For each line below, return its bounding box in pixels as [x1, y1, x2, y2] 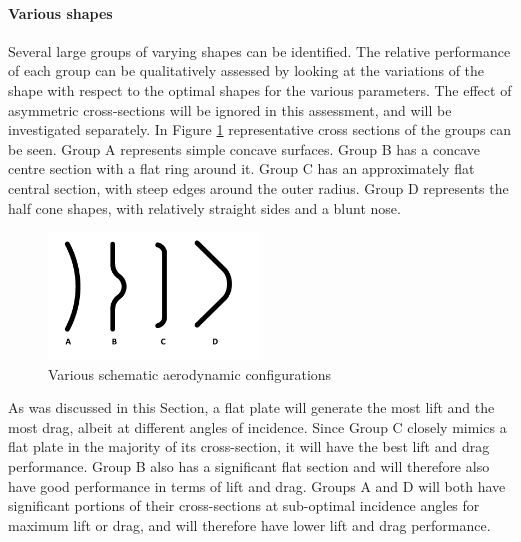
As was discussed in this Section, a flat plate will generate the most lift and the [8, 397, 495, 418]
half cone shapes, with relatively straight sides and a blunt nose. [8, 197, 401, 218]
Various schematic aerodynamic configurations [48, 363, 332, 384]
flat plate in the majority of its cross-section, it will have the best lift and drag [8, 436, 490, 457]
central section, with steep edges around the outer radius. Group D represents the [8, 177, 509, 198]
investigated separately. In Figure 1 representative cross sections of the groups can [8, 119, 512, 140]
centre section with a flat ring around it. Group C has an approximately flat [8, 158, 475, 179]
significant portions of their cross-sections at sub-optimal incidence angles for [8, 495, 480, 516]
